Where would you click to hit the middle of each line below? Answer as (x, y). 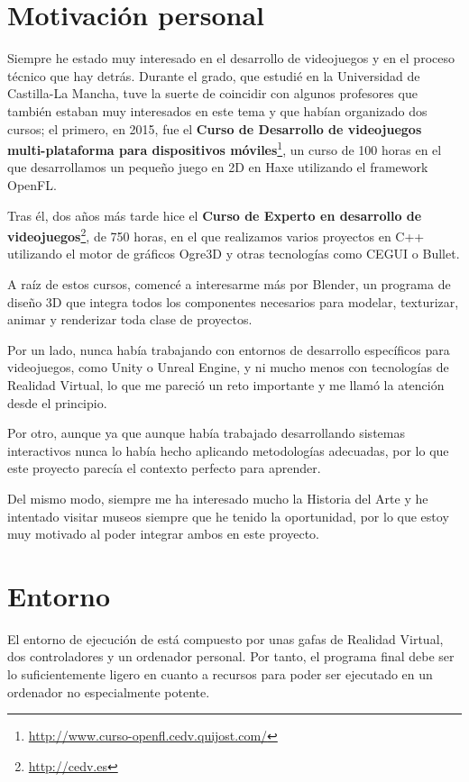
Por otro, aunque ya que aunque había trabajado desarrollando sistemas (206, 433)
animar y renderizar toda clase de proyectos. (130, 319)
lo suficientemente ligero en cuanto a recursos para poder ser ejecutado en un (220, 674)
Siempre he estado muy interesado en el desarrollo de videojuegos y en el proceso (231, 58)
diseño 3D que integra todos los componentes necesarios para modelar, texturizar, (233, 301)
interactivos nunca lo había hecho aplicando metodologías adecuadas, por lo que (228, 450)
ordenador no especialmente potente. (109, 691)
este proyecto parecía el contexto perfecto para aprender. (164, 468)
